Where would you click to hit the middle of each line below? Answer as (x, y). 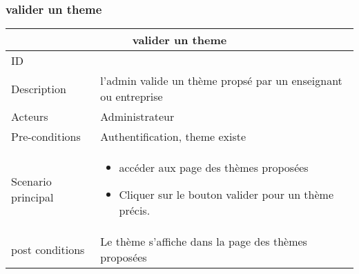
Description (39, 88)
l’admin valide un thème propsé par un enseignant (221, 81)
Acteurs (30, 117)
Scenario (31, 181)
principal (32, 197)
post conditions (48, 249)
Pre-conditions (46, 137)
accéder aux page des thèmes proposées (214, 168)
